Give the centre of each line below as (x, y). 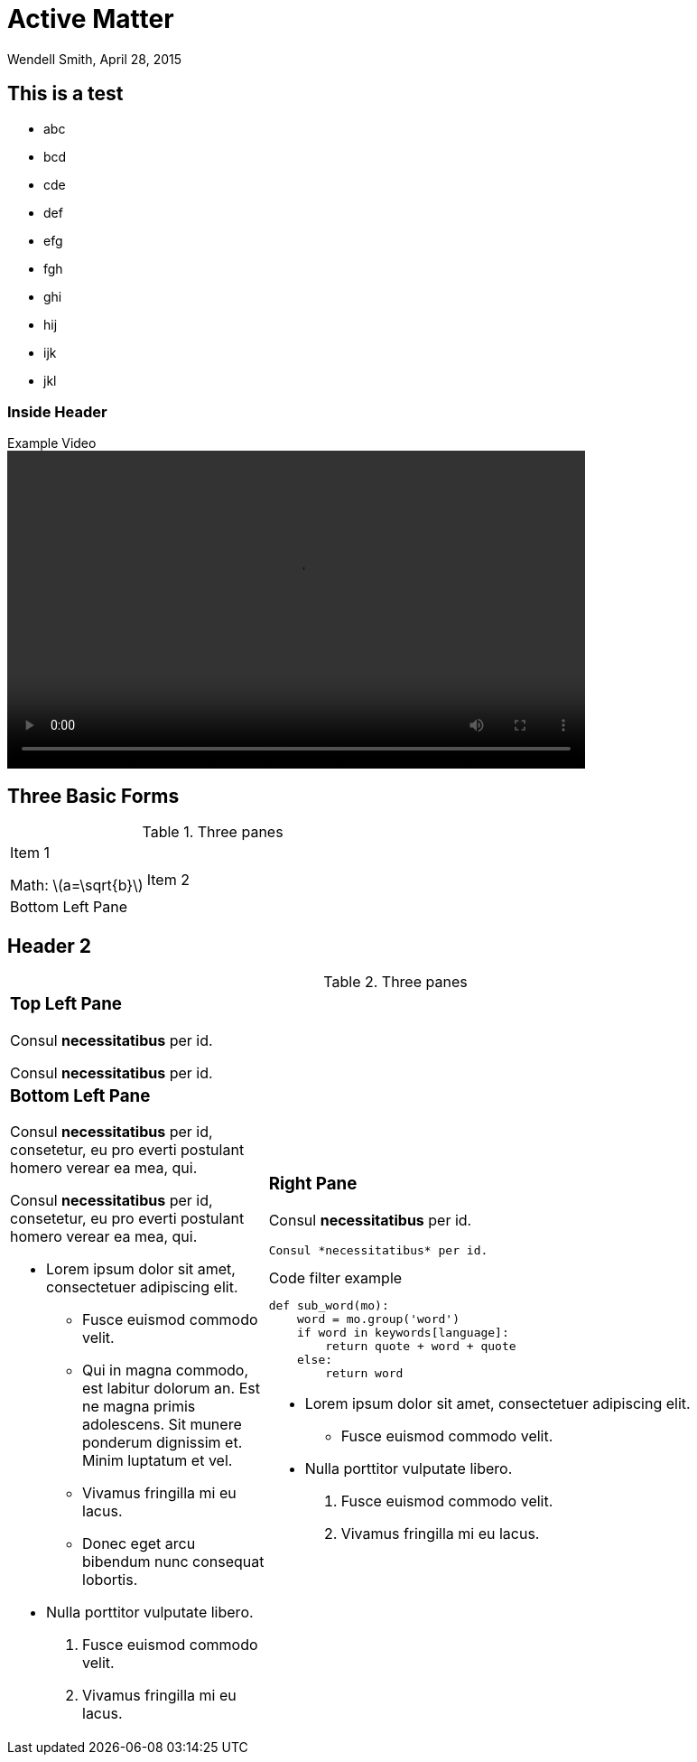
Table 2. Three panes (395, 982)
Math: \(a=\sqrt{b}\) (77, 886)
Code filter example (335, 1278)
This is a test (65, 94)
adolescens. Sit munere (162, 1425)
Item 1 (30, 853)
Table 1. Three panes (213, 832)
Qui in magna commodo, (166, 1370)
